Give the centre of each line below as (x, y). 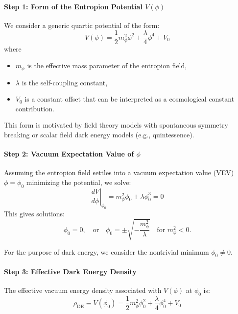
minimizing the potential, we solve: (79, 182)
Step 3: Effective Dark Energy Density (70, 271)
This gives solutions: (34, 214)
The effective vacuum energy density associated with (83, 290)
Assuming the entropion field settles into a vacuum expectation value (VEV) (119, 172)
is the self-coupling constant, (65, 82)
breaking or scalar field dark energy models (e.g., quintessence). (99, 134)
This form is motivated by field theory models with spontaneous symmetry (116, 125)
